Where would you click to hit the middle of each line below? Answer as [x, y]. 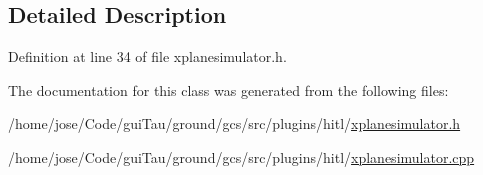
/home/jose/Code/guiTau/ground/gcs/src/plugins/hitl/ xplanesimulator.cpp [241, 156]
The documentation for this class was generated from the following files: [228, 89]
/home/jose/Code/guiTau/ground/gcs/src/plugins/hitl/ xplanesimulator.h [234, 123]
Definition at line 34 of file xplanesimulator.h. [147, 56]
